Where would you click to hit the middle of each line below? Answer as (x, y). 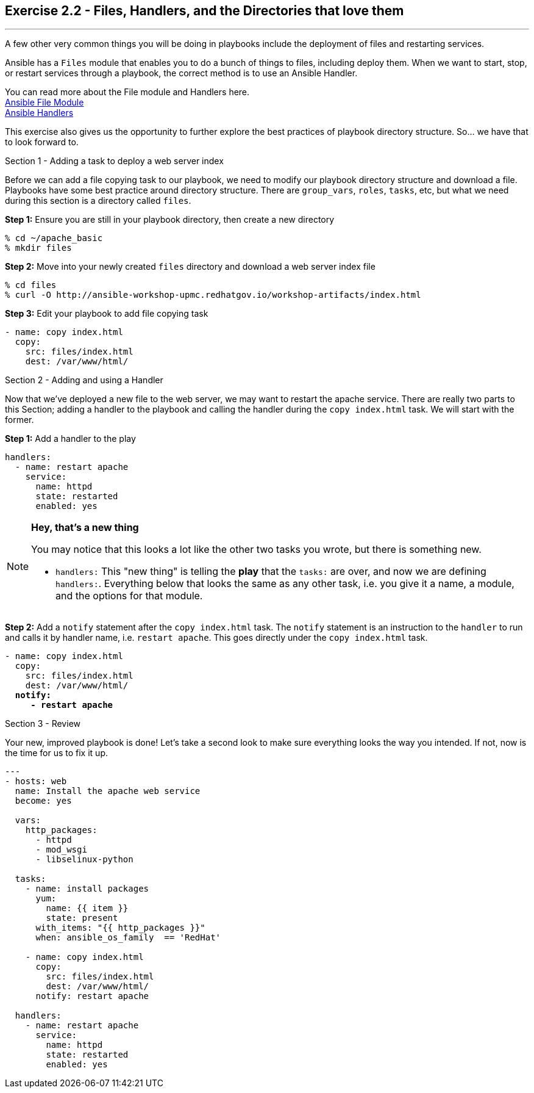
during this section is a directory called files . (98, 201)
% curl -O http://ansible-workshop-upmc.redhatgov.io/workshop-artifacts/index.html (213, 295)
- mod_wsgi (61, 850)
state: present (82, 918)
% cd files (31, 285)
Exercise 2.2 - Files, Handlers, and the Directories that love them (205, 11)
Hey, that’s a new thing (85, 528)
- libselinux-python (84, 860)
